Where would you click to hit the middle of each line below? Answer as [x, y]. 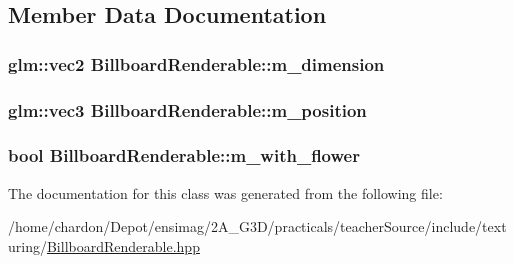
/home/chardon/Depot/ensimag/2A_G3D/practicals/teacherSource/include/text [257, 226]
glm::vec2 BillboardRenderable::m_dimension [196, 63]
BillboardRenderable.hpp [123, 245]
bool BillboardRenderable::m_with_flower [184, 155]
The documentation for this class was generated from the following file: [225, 192]
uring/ [27, 245]
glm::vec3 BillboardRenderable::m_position [187, 109]
